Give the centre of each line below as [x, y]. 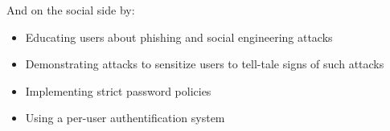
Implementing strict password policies [118, 90]
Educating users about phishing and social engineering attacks [179, 37]
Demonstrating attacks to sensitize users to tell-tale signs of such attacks [205, 64]
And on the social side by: [71, 10]
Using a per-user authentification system [125, 118]
